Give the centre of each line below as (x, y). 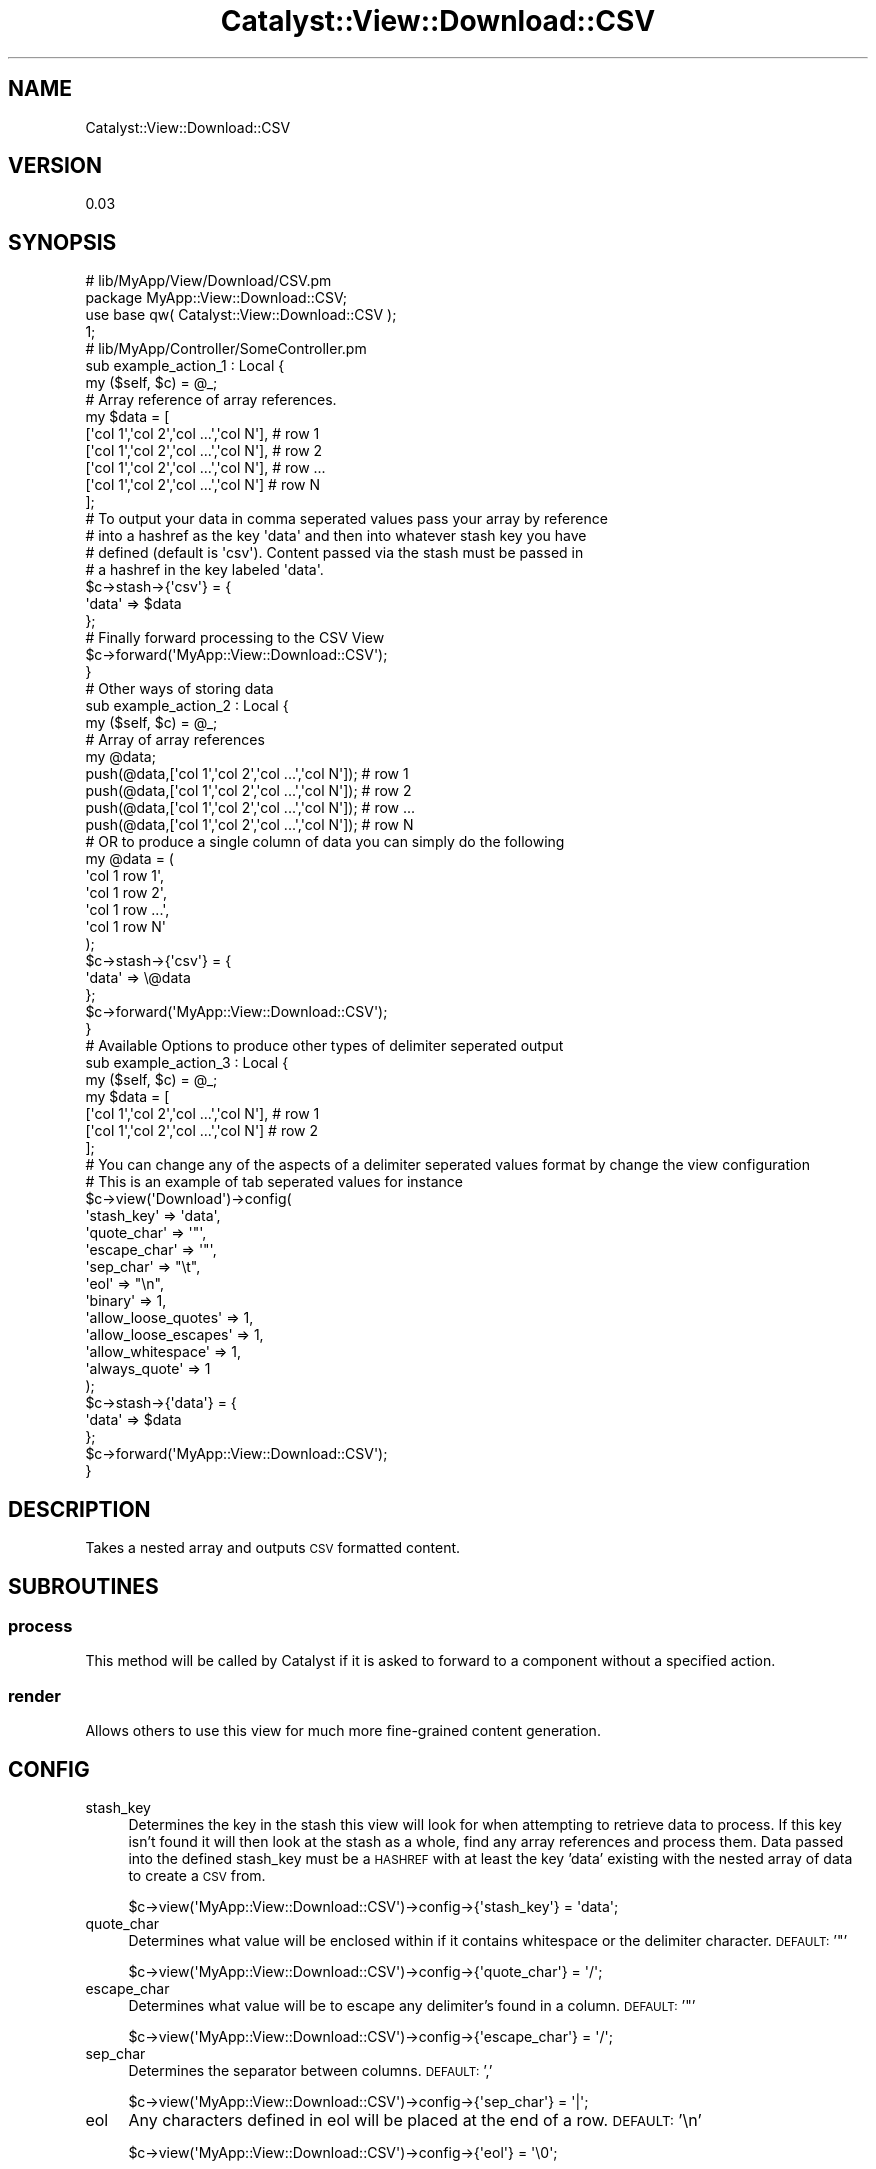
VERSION (55, 166)
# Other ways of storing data (179, 689)
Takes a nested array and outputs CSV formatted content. (273, 1548)
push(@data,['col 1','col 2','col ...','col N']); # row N (249, 825)
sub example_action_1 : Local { (185, 366)
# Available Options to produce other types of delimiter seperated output (324, 1046)
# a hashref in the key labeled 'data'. (204, 570)
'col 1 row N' (126, 927)
